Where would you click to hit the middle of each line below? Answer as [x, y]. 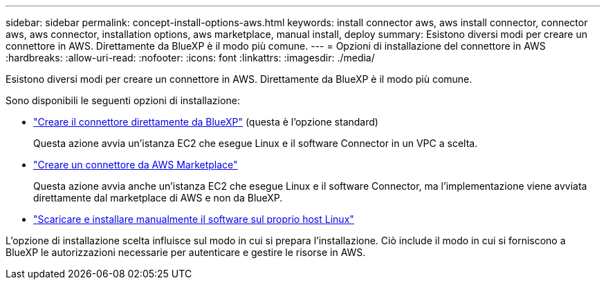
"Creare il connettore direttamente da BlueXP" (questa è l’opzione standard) [206, 122]
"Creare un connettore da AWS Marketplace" [136, 165]
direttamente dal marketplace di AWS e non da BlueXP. [158, 198]
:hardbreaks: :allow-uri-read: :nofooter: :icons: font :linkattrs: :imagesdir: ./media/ [190, 58]
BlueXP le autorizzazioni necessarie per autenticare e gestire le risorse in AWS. [186, 252]
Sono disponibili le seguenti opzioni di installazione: [123, 100]
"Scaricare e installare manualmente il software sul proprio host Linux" [194, 219]
